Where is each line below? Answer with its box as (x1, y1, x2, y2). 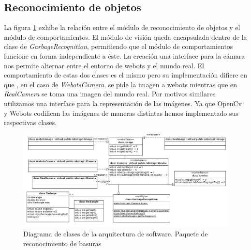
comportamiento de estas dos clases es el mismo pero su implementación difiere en (4, 70, 248, 80)
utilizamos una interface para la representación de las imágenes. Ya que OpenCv (4, 98, 242, 108)
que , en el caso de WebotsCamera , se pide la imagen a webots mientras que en (4, 79, 237, 89)
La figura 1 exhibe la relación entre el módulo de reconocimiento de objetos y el (4, 22, 240, 32)
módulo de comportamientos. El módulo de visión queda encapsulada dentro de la (4, 31, 247, 42)
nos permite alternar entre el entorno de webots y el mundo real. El (4, 60, 204, 70)
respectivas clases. (4, 117, 57, 127)
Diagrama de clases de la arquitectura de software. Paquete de (23, 229, 208, 239)
